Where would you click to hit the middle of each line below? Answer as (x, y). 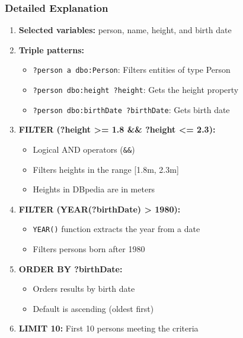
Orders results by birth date (84, 289)
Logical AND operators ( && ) (84, 149)
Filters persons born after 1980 (89, 249)
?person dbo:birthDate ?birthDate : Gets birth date (131, 109)
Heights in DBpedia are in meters (94, 189)
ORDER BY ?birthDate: (71, 268)
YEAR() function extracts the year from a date (116, 229)
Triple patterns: (51, 49)
